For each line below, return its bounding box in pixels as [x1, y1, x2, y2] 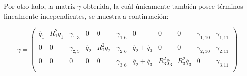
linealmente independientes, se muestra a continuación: [4, 10, 169, 21]
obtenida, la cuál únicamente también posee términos [83, 1, 243, 11]
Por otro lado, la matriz [4, 1, 75, 11]
